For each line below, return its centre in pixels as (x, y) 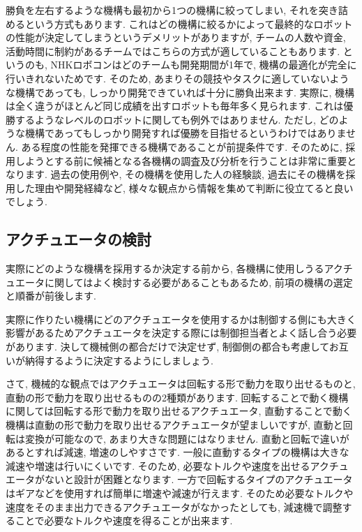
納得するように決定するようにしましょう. (119, 360)
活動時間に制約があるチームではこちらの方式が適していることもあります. (173, 51)
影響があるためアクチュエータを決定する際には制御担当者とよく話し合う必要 (181, 333)
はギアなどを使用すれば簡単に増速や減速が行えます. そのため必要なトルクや (180, 493)
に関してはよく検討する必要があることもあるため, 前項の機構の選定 (198, 282)
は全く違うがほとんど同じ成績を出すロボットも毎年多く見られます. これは (175, 106)
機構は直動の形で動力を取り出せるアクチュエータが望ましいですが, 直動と (174, 425)
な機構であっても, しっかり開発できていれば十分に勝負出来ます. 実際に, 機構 (180, 92)
